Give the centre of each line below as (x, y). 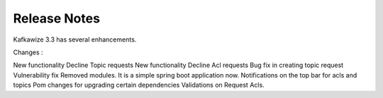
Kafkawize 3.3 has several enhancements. (75, 39)
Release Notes (57, 18)
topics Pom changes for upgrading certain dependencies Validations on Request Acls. (139, 85)
